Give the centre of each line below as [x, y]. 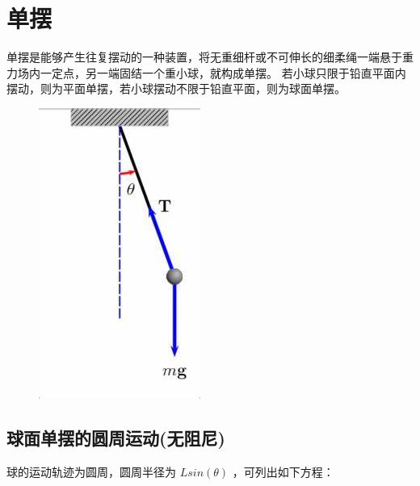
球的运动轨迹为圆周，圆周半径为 [91, 471]
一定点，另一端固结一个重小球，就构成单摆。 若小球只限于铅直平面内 [223, 72]
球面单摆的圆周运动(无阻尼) [116, 437]
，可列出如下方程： [283, 471]
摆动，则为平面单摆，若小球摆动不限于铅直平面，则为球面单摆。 [176, 88]
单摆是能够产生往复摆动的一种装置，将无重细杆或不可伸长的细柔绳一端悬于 [204, 57]
